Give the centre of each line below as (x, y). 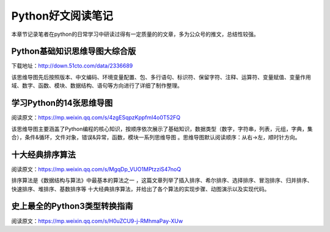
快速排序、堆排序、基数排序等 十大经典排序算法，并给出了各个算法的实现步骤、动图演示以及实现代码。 (141, 189)
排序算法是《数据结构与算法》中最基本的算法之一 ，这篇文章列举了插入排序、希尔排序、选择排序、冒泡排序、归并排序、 (162, 180)
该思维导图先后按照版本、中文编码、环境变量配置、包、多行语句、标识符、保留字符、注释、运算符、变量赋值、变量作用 (161, 77)
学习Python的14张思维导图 (62, 103)
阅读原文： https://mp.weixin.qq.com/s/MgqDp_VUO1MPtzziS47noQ (96, 169)
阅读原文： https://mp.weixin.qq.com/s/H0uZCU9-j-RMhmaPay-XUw (97, 221)
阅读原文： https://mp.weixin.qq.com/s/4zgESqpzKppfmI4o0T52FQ (96, 118)
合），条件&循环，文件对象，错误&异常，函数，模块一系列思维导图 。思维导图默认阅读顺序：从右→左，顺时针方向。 (156, 137)
